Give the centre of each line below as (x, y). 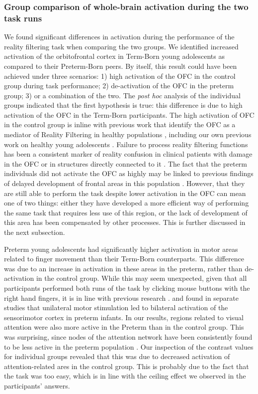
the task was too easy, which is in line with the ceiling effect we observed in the (125, 376)
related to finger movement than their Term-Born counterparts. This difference (124, 259)
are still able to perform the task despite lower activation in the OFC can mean (125, 193)
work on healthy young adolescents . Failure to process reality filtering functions (126, 144)
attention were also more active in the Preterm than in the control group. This (124, 327)
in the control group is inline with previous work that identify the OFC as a (120, 124)
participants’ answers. (37, 385)
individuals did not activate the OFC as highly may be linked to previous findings (129, 173)
